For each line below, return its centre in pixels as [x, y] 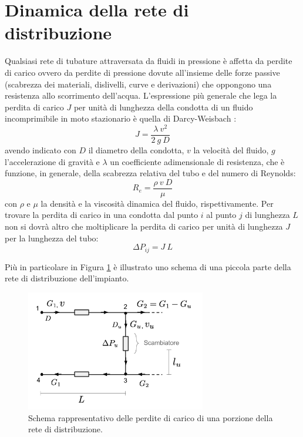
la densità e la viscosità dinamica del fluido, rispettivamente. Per [157, 203]
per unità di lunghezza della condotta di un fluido [163, 107]
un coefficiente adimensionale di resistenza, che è [197, 161]
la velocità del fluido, [231, 150]
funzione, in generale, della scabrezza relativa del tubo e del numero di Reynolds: [150, 173]
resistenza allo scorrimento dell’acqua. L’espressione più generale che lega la [141, 95]
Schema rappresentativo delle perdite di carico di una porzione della [151, 417]
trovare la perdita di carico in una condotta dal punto [102, 215]
